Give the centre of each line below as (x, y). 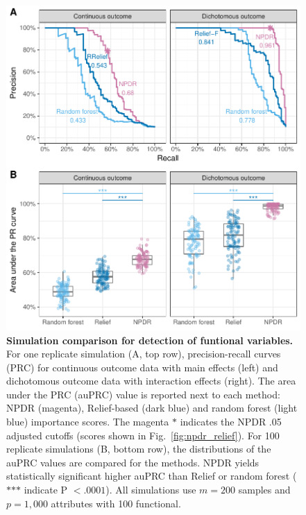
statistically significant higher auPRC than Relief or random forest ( (152, 476)
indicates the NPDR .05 (231, 422)
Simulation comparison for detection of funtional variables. (150, 340)
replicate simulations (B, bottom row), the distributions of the (139, 449)
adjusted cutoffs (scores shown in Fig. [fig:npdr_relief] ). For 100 (143, 435)
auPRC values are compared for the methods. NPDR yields (133, 462)
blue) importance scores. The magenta (88, 422)
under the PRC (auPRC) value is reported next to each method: (143, 394)
